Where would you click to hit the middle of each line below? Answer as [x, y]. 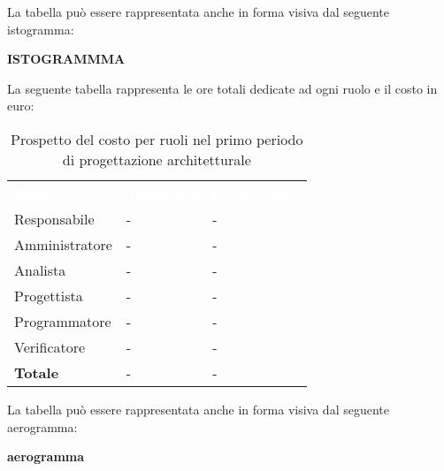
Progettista [49, 295]
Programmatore [63, 321]
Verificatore [50, 346]
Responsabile [54, 218]
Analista [40, 270]
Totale [37, 372]
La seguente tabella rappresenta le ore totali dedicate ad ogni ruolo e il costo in [222, 88]
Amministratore [63, 244]
